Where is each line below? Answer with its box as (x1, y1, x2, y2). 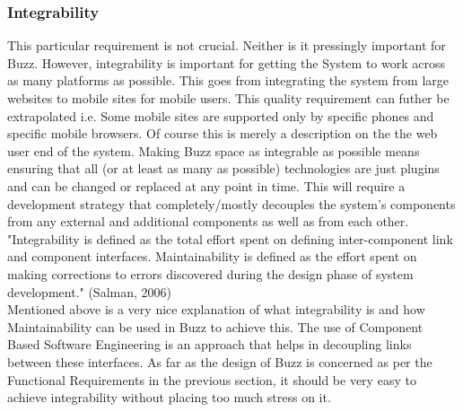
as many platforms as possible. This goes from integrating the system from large (7, 71, 450, 90)
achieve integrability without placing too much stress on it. (7, 388, 331, 407)
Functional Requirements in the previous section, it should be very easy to (7, 370, 416, 389)
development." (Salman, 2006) (7, 282, 171, 301)
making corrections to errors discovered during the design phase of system (7, 264, 414, 283)
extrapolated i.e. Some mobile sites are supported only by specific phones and (7, 106, 434, 125)
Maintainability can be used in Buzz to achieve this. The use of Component (7, 317, 424, 336)
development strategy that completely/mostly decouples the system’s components (7, 194, 456, 213)
